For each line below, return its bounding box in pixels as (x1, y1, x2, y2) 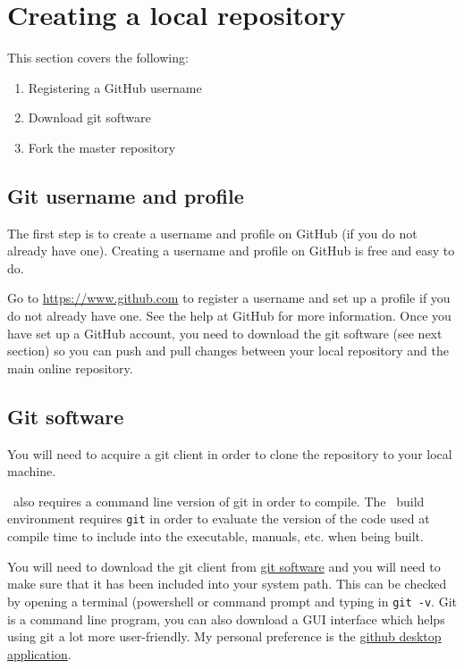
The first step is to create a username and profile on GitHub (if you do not (7, 223, 418, 242)
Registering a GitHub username (28, 78, 202, 96)
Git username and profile (7, 181, 244, 209)
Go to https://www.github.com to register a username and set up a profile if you (7, 289, 451, 307)
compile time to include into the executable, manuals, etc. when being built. (7, 527, 424, 546)
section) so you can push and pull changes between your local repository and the (7, 341, 450, 360)
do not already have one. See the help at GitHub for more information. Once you (7, 306, 451, 325)
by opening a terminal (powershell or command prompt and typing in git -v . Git (7, 591, 457, 610)
